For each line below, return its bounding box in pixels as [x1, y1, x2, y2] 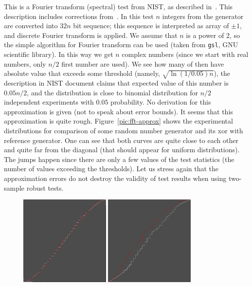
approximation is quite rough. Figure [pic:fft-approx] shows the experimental [4, 116, 233, 126]
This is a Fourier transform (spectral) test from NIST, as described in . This [4, 1, 233, 11]
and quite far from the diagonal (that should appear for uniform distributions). [4, 144, 240, 155]
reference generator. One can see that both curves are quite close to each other [4, 135, 238, 145]
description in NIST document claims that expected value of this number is [4, 77, 229, 88]
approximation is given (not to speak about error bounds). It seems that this [4, 106, 233, 116]
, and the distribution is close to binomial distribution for [27, 87, 198, 97]
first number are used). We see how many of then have [61, 58, 224, 69]
